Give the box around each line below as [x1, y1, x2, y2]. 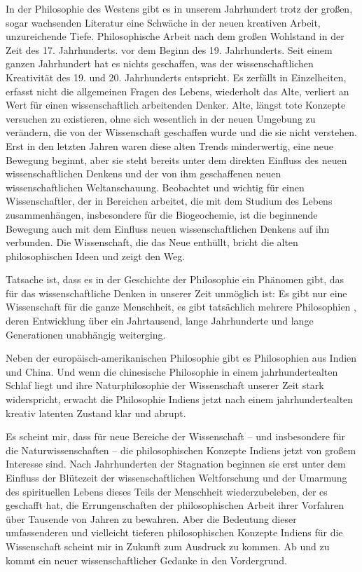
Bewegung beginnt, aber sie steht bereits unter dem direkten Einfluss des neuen [6, 152, 347, 167]
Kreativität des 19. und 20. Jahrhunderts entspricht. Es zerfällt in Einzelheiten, [6, 69, 347, 84]
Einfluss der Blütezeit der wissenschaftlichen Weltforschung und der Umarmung [6, 470, 347, 484]
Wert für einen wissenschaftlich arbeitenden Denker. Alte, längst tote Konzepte [6, 97, 346, 112]
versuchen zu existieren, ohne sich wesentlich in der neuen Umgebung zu [6, 111, 316, 125]
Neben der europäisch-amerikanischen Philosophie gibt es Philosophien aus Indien [6, 350, 357, 365]
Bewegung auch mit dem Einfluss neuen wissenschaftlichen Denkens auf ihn [6, 221, 330, 236]
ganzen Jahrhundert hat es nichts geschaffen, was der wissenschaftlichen [6, 56, 314, 71]
